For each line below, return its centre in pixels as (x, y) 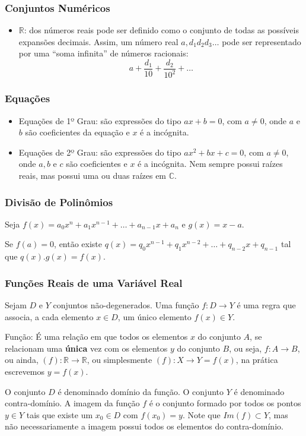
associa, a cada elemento (49, 316)
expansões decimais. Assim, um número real (98, 41)
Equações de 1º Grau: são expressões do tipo (100, 120)
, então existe (78, 244)
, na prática (257, 360)
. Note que (201, 414)
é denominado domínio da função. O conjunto (141, 391)
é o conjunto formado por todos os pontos (225, 403)
